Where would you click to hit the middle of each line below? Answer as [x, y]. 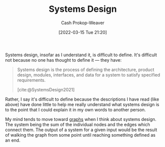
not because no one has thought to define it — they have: [64, 60]
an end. [13, 140]
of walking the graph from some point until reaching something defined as [80, 135]
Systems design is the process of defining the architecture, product [85, 70]
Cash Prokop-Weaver [83, 23]
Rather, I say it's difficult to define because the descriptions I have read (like [82, 99]
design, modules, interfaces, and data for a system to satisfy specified [89, 74]
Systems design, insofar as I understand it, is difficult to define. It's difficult [81, 55]
